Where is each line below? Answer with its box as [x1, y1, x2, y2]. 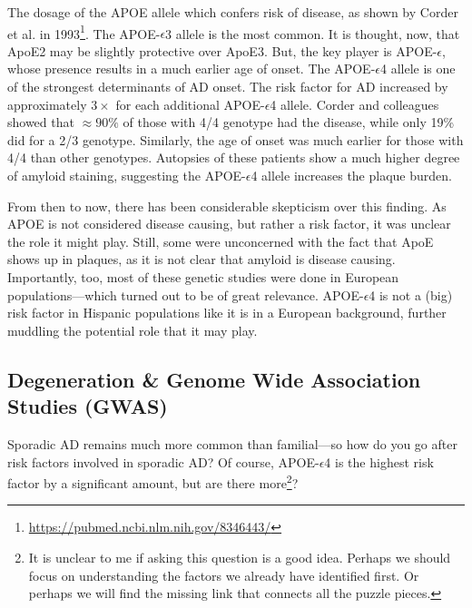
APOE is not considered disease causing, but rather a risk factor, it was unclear [7, 214, 451, 233]
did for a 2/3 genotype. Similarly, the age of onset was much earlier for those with [7, 130, 464, 149]
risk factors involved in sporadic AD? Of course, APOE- [7, 452, 320, 471]
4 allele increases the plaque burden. [251, 166, 452, 184]
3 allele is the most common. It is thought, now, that [165, 24, 460, 43]
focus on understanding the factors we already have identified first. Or [28, 565, 419, 584]
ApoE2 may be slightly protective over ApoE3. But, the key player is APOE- [7, 41, 438, 60]
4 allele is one [380, 59, 456, 78]
